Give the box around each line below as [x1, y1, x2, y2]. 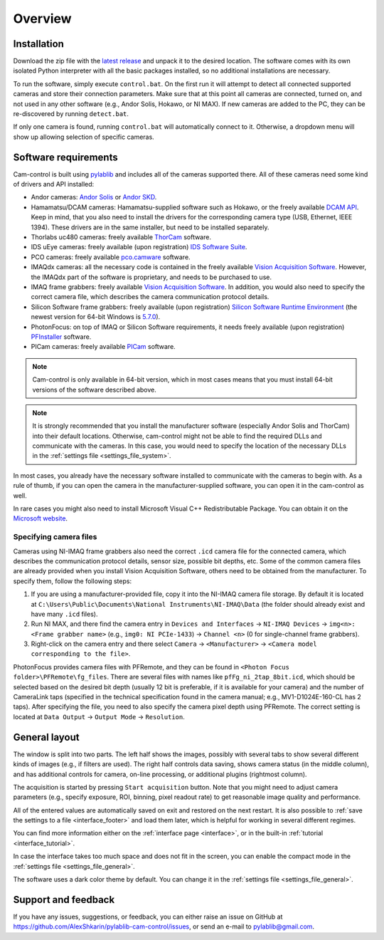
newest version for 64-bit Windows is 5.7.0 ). [31, 313, 161, 321]
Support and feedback [13, 894, 115, 906]
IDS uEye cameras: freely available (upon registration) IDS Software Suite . [31, 243, 247, 251]
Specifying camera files [13, 532, 97, 542]
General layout [13, 731, 80, 743]
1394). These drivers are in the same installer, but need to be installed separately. [31, 223, 270, 231]
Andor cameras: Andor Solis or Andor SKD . [31, 193, 157, 202]
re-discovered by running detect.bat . [13, 110, 129, 118]
